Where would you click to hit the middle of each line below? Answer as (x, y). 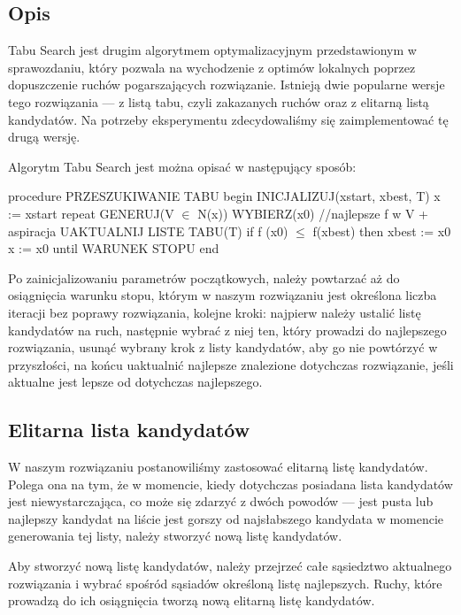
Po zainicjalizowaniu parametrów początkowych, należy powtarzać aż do (204, 277)
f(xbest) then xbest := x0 (382, 231)
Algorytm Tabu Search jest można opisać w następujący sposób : (182, 166)
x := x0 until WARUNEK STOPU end (114, 248)
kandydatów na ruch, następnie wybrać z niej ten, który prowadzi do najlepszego (227, 330)
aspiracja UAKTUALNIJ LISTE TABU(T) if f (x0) (148, 231)
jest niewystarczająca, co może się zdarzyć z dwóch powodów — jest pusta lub (221, 501)
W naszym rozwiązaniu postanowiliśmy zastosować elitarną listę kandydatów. (218, 467)
